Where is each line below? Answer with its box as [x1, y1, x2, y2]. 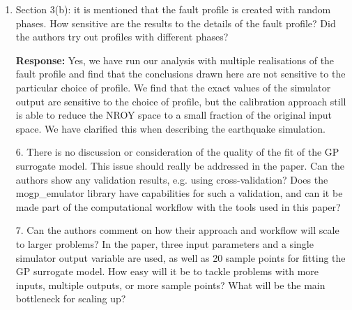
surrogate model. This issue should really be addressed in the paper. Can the [15, 158, 345, 172]
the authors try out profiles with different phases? [15, 29, 229, 44]
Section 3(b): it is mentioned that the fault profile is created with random [15, 2, 331, 16]
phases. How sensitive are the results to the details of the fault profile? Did [15, 15, 336, 30]
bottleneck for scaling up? [15, 291, 126, 306]
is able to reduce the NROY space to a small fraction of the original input [15, 108, 332, 122]
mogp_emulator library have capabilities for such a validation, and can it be [15, 186, 343, 200]
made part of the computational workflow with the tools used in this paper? [15, 199, 341, 214]
